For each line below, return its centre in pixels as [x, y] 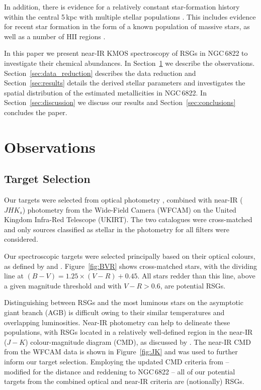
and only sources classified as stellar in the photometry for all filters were [117, 229]
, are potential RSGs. [193, 285]
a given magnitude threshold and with [63, 285]
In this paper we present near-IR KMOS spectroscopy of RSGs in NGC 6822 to [126, 53]
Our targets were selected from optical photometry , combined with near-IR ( [123, 200]
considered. [21, 239]
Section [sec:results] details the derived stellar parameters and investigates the [125, 83]
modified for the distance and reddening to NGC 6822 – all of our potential [120, 371]
